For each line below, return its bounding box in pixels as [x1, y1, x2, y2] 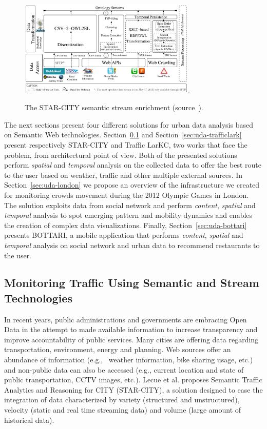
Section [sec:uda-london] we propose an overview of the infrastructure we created [4, 179, 260, 190]
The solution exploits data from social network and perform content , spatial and [4, 199, 256, 210]
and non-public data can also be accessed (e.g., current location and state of [4, 364, 244, 375]
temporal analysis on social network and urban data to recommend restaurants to [4, 239, 260, 250]
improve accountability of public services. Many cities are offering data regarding [4, 334, 259, 344]
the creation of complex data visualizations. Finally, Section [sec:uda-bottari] [4, 219, 247, 230]
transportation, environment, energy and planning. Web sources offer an [4, 344, 231, 355]
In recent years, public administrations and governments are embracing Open [4, 314, 247, 324]
